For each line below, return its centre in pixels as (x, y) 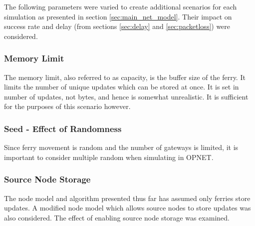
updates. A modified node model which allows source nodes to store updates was (127, 208)
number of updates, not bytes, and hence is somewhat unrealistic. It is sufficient (126, 96)
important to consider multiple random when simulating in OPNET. (109, 157)
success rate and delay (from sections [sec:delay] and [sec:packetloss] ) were (117, 26)
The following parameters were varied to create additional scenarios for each (121, 6)
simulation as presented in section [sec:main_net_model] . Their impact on (118, 16)
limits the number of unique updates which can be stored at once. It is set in (122, 87)
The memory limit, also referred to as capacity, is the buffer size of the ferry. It (125, 77)
